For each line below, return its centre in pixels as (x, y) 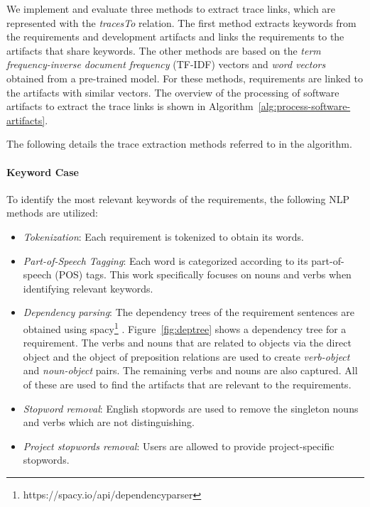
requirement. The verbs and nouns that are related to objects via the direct (187, 343)
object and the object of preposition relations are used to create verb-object (186, 356)
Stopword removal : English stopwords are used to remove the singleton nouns (191, 408)
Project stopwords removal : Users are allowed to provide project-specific (179, 446)
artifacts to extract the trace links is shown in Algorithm (130, 106)
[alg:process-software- (304, 106)
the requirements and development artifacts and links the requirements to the (175, 37)
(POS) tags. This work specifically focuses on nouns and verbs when (203, 274)
